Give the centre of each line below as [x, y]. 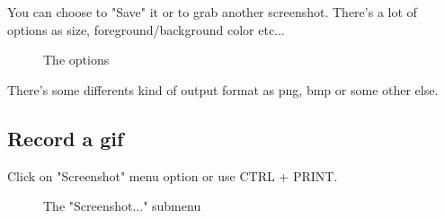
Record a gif [66, 138]
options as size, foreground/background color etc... [146, 29]
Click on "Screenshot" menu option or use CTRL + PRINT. [173, 175]
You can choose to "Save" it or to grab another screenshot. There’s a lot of [212, 12]
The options [76, 60]
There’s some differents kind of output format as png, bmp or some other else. [223, 89]
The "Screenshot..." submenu [122, 206]
